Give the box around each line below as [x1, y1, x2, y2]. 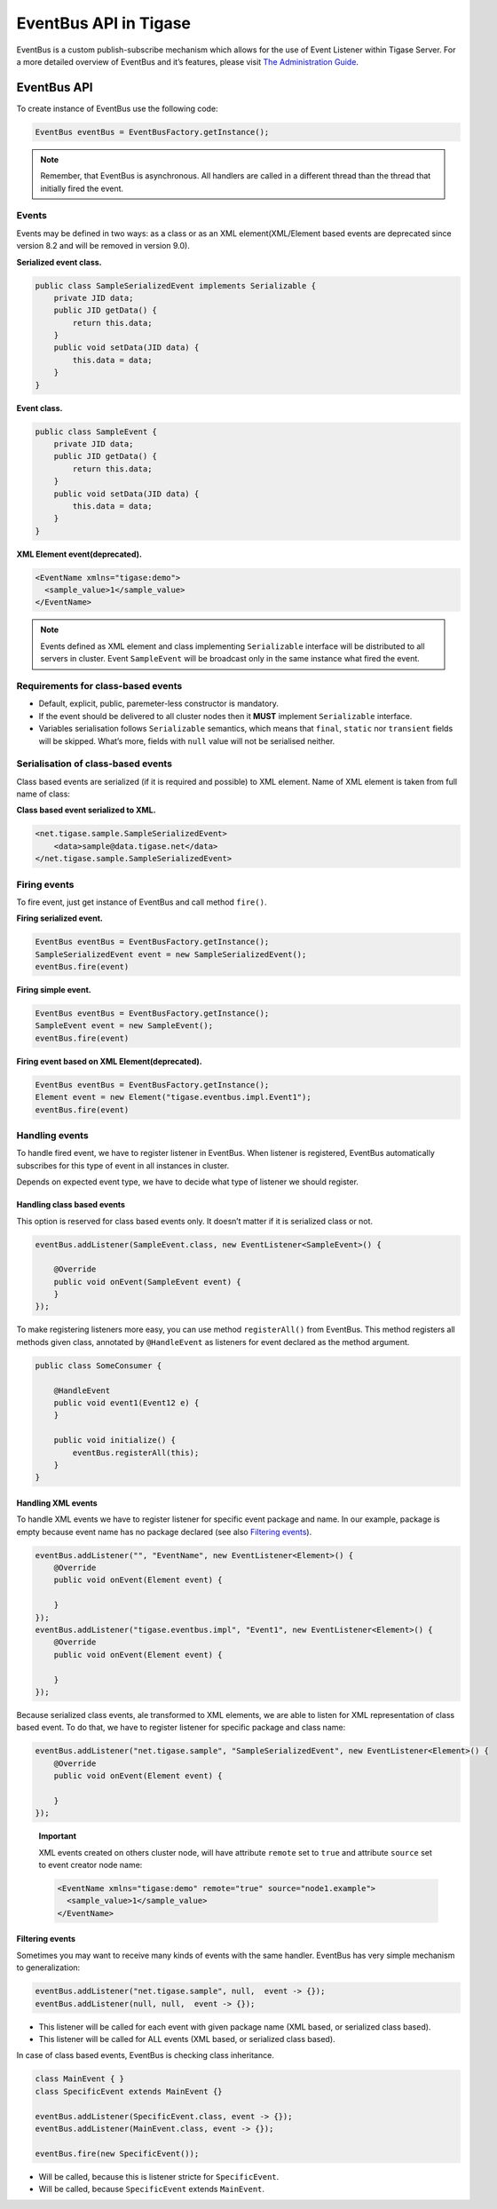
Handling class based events [16, 1200, 126, 1210]
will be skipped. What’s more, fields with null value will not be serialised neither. [38, 735, 335, 746]
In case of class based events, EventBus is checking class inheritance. [16, 2050, 274, 2061]
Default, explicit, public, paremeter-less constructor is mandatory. [38, 698, 280, 709]
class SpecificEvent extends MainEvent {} [35, 2086, 223, 2096]
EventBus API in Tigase [16, 13, 191, 33]
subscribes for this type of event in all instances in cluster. [16, 1160, 230, 1171]
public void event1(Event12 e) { [53, 1398, 200, 1407]
